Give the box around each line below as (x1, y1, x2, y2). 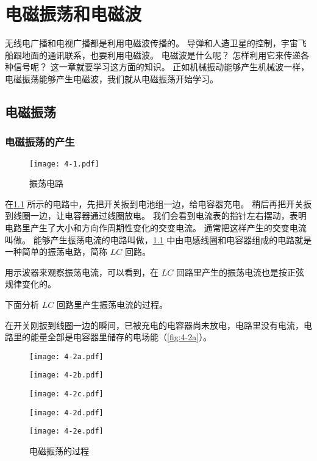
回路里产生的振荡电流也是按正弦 (176, 265, 304, 278)
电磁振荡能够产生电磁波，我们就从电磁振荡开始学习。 (5, 72, 218, 85)
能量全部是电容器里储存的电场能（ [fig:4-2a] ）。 (30, 331, 212, 343)
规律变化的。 (5, 277, 56, 290)
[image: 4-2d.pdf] (29, 408, 104, 417)
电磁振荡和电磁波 (5, 1, 142, 26)
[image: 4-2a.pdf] (29, 352, 104, 361)
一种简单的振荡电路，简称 (5, 245, 107, 258)
